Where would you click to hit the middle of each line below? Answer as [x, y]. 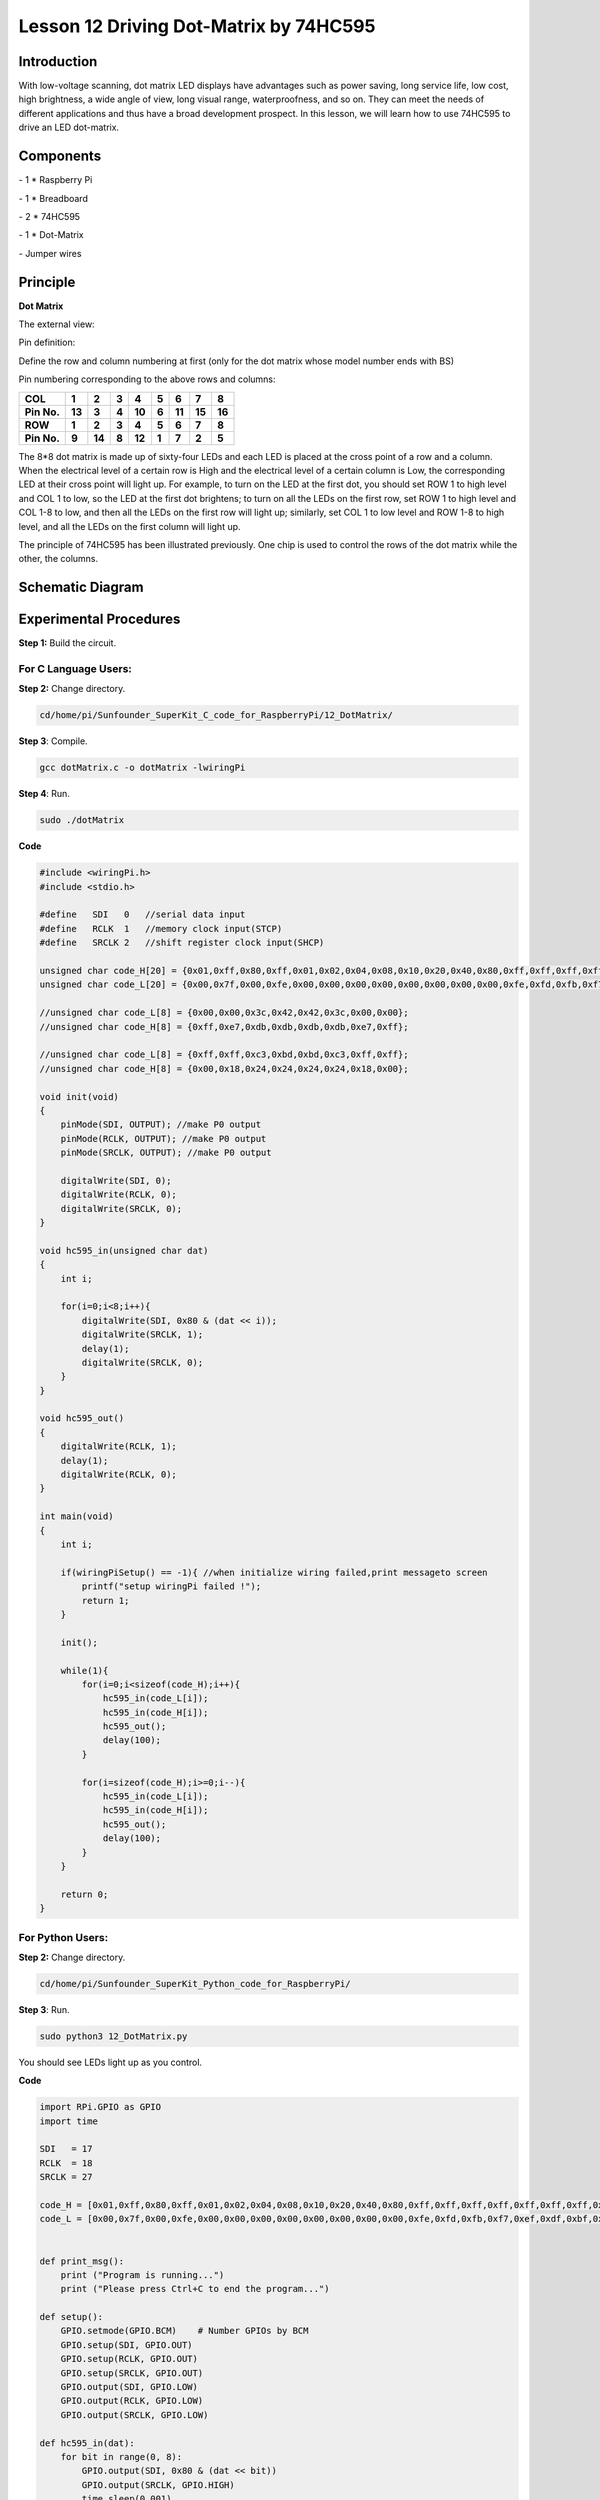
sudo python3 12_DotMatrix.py [113, 2036]
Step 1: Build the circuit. [67, 643]
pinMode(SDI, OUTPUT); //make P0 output [161, 1124]
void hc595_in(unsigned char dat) [124, 1250]
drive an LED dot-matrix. [69, 127]
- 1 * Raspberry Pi [55, 180]
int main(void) [76, 1516]
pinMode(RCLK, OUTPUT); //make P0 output [163, 1138]
